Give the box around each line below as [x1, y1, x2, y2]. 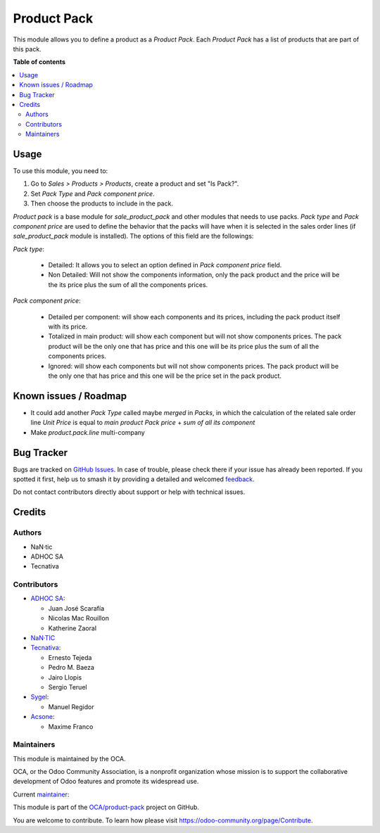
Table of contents [13, 58, 66, 66]
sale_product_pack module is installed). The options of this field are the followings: [13, 232, 254, 241]
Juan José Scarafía [48, 604, 105, 612]
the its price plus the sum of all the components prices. [48, 280, 208, 288]
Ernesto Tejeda [48, 653, 92, 661]
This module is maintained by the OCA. [13, 754, 126, 763]
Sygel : [30, 693, 49, 701]
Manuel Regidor [48, 702, 94, 711]
